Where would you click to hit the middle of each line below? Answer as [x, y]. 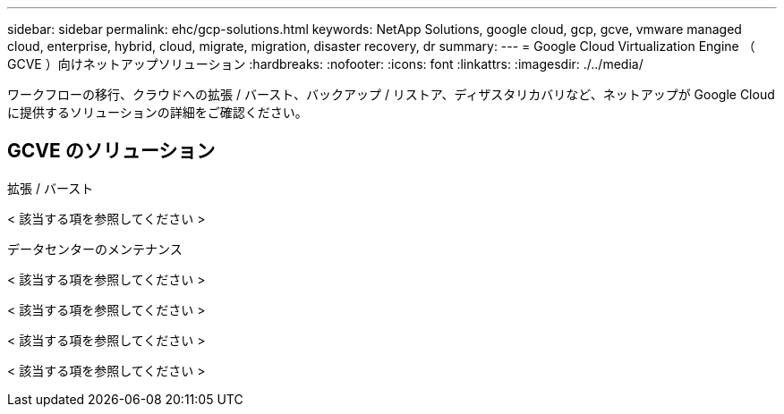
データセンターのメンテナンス [95, 249]
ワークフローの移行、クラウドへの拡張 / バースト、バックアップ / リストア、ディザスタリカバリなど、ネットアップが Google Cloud [391, 94]
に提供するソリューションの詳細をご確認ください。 [158, 112]
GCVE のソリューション [111, 151]
